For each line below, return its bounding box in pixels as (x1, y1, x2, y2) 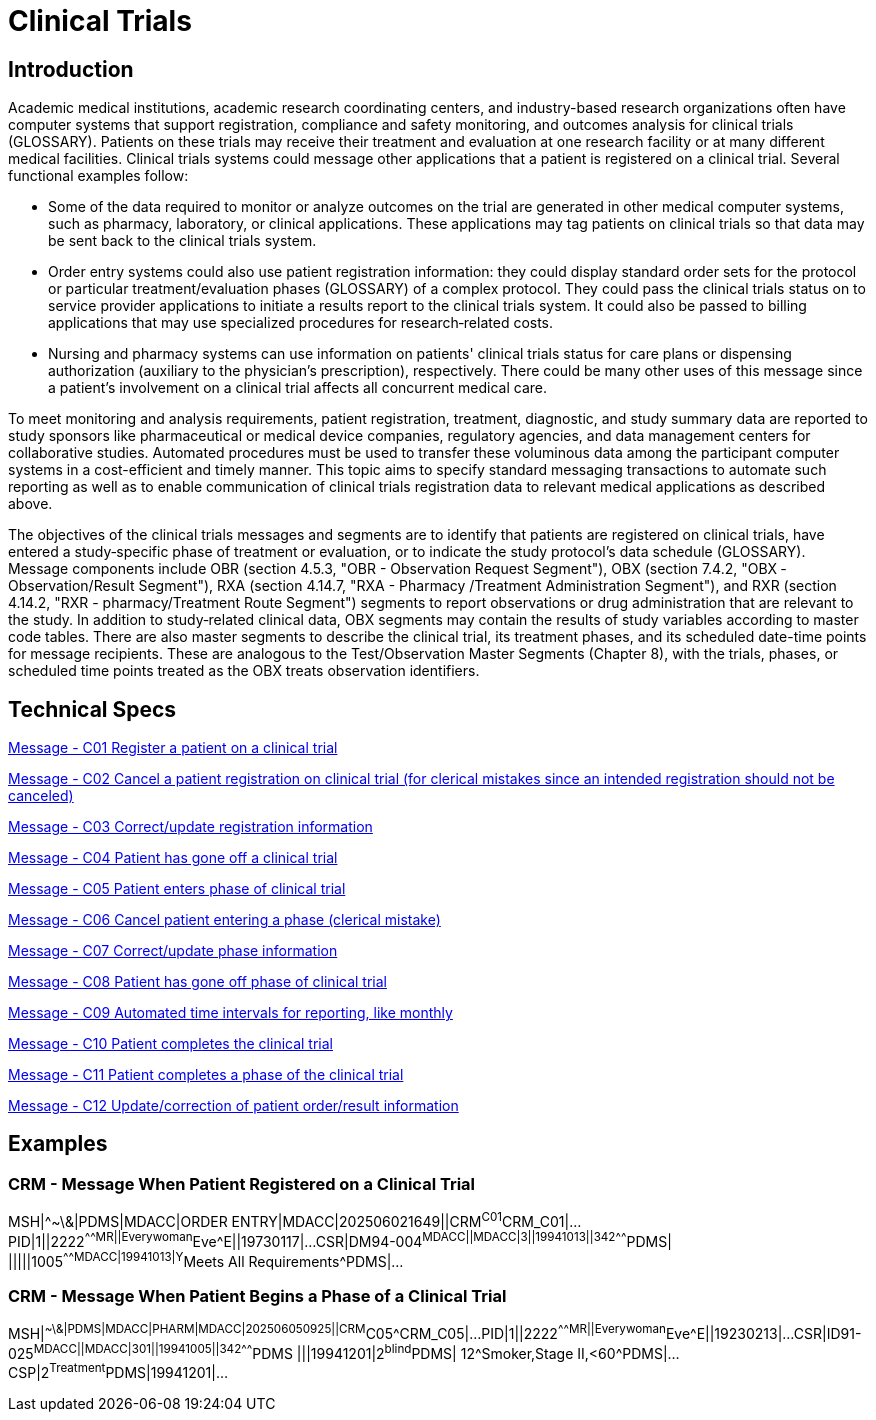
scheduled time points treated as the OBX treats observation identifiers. (8, 662, 480, 680)
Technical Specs (8, 696, 177, 722)
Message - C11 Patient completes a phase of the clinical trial (8, 1066, 404, 1084)
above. (8, 495, 53, 513)
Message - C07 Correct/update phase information (8, 942, 338, 960)
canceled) (8, 787, 74, 805)
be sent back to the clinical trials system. (48, 232, 317, 250)
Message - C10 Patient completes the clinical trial (8, 1035, 333, 1053)
